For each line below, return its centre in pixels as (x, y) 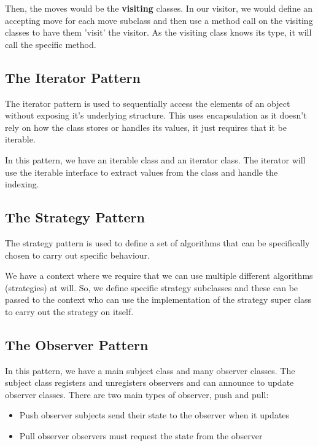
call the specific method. (51, 44)
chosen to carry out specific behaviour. (77, 255)
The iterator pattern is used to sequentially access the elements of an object (148, 103)
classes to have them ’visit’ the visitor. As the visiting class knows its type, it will (158, 32)
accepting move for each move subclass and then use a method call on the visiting (159, 20)
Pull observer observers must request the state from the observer (141, 436)
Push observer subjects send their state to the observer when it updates (154, 415)
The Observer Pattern (77, 344)
